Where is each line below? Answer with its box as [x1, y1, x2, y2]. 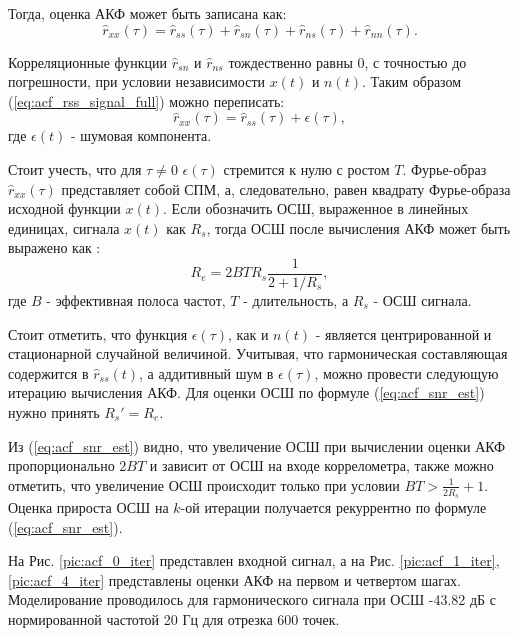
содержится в [8, 362, 89, 383]
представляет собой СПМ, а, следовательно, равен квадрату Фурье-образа [61, 178, 511, 199]
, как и [228, 323, 269, 344]
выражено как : [8, 237, 101, 258]
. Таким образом [362, 71, 462, 92]
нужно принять [8, 401, 100, 422]
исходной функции [8, 198, 121, 219]
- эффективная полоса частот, [46, 290, 226, 310]
